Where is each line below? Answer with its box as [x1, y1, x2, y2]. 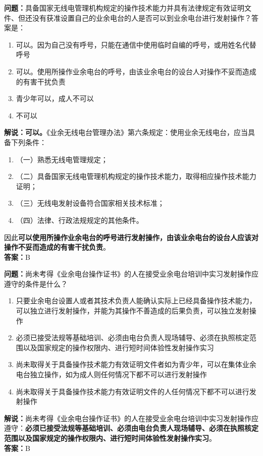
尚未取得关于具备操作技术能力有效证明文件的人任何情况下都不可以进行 [16, 386, 249, 396]
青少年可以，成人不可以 [16, 93, 94, 104]
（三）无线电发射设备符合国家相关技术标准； [16, 198, 165, 208]
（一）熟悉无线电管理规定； [16, 154, 108, 164]
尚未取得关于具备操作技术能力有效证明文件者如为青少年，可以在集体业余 [16, 359, 256, 370]
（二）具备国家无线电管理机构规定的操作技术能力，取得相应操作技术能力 [16, 171, 256, 181]
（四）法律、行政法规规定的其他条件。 [16, 214, 143, 225]
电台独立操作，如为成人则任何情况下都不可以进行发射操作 [16, 369, 207, 380]
